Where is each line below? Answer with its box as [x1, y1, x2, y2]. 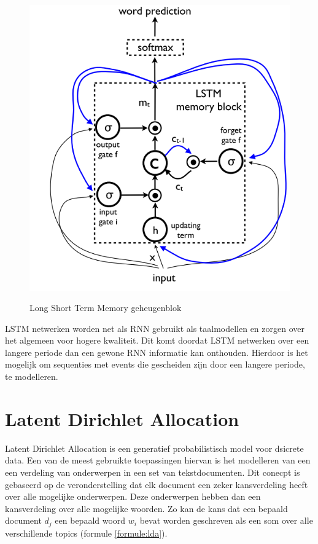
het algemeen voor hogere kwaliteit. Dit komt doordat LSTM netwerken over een [5, 334, 309, 347]
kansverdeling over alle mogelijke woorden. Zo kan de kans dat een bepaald [5, 502, 288, 514]
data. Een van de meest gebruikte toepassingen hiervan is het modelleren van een [5, 454, 311, 467]
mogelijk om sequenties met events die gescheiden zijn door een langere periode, [5, 358, 305, 371]
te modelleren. [5, 370, 58, 383]
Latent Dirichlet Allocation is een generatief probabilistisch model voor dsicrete [5, 441, 304, 454]
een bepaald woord [55, 514, 126, 527]
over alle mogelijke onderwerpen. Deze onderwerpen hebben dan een [5, 490, 261, 503]
